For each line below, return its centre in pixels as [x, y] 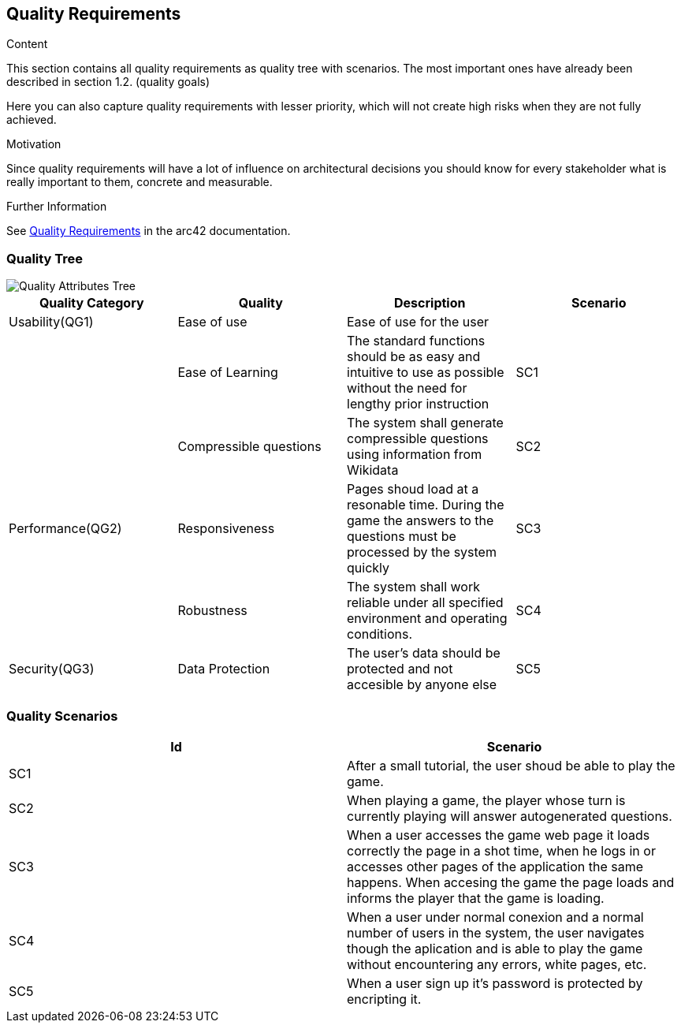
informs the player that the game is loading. [476, 898]
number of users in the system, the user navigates [496, 932]
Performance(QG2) [65, 529]
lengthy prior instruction [418, 404]
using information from [415, 455]
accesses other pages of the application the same [495, 866]
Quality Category [91, 303]
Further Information [57, 207]
